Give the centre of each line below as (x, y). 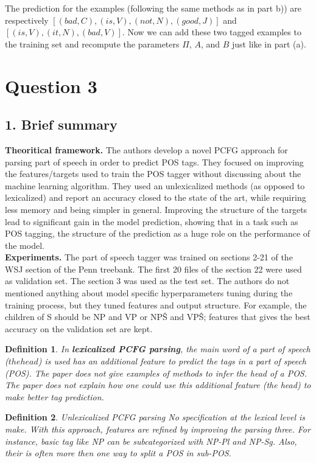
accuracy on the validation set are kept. (79, 328)
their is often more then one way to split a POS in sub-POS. (118, 453)
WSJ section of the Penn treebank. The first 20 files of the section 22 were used (153, 269)
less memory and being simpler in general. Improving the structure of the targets (156, 209)
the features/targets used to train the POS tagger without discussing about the (153, 174)
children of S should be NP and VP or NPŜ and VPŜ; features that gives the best (158, 317)
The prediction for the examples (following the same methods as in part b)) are (153, 8)
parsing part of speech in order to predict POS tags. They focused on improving (154, 162)
